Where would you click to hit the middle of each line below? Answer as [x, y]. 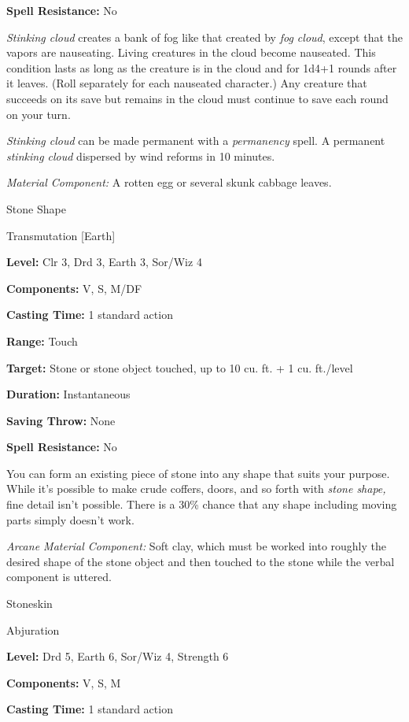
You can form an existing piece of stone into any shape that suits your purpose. [198, 473]
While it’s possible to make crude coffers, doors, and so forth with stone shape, [196, 489]
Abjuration [33, 629]
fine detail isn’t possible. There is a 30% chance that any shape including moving [202, 504]
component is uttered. [59, 577]
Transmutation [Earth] [61, 235]
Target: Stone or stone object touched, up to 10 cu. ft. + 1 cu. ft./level [180, 367]
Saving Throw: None [61, 420]
